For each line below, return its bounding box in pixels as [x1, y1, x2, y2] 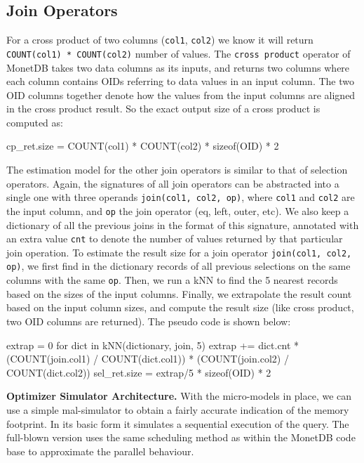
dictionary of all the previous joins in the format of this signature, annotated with [6, 217, 359, 232]
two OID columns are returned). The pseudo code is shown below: [6, 313, 291, 328]
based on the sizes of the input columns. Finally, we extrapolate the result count [6, 286, 352, 301]
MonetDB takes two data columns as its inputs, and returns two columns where [6, 60, 350, 74]
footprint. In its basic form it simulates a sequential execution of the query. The [6, 416, 349, 431]
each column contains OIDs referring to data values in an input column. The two [6, 74, 354, 89]
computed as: [6, 115, 63, 129]
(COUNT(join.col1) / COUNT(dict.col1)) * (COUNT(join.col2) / [6, 351, 289, 366]
